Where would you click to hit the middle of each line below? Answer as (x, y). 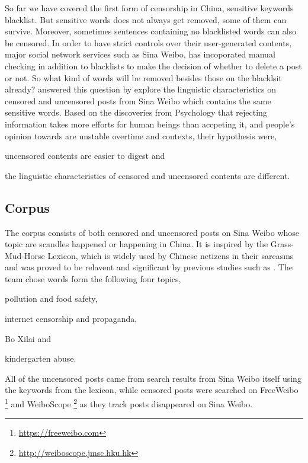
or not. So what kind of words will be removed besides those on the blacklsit (143, 77)
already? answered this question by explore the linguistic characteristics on (140, 89)
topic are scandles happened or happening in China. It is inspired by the (137, 244)
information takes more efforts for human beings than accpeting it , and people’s (150, 124)
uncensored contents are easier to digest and (85, 156)
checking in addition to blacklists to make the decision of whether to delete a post (153, 66)
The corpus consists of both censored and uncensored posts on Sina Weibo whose (152, 232)
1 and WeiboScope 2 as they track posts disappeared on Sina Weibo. (129, 403)
